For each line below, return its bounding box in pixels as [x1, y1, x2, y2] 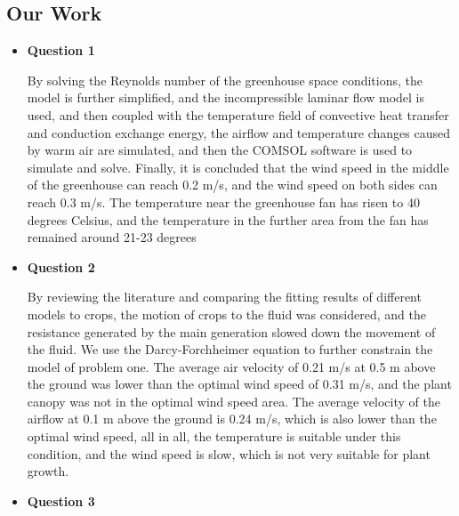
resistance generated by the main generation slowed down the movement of [27, 322, 436, 341]
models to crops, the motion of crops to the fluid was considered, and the [27, 304, 426, 323]
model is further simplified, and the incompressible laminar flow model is [27, 88, 425, 107]
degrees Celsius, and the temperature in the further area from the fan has [27, 210, 429, 229]
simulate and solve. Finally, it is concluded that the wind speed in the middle [27, 157, 449, 176]
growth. [27, 462, 69, 480]
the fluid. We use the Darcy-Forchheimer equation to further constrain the [27, 340, 433, 359]
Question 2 [27, 257, 95, 276]
